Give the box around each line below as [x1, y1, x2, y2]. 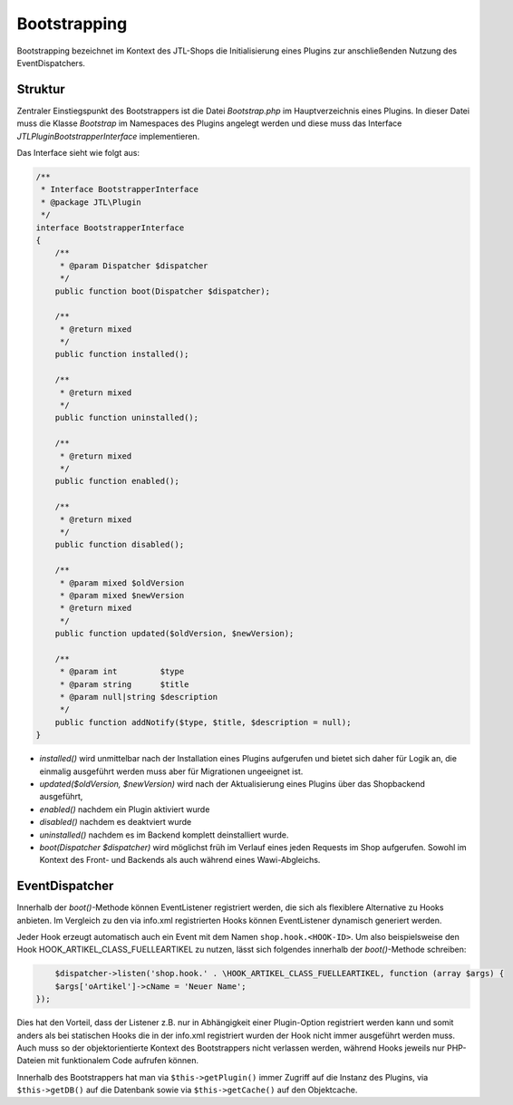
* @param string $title [59, 679, 189, 689]
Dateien [16, 1055, 46, 1066]
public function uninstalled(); [54, 412, 199, 423]
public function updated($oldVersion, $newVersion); [54, 628, 295, 639]
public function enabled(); [54, 476, 180, 487]
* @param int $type [59, 666, 185, 677]
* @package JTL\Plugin [41, 197, 142, 208]
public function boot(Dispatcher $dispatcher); [54, 286, 271, 296]
